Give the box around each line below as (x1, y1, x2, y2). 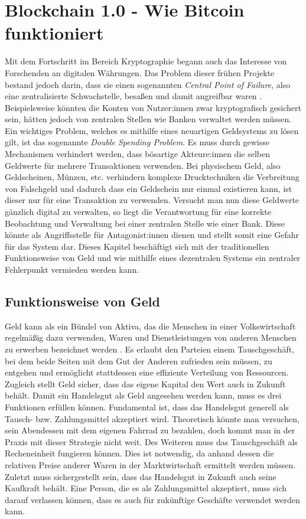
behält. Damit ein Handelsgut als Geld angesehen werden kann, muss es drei (5, 389, 282, 402)
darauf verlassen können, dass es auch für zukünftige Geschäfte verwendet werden (5, 493, 300, 505)
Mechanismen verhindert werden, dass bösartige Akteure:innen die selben (5, 148, 270, 160)
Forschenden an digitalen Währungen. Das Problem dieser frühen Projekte (5, 66, 275, 79)
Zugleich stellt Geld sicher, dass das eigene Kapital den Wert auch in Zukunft (5, 377, 286, 390)
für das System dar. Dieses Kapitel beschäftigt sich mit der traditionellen (5, 240, 269, 252)
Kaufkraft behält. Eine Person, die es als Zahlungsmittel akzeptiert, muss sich (5, 482, 287, 494)
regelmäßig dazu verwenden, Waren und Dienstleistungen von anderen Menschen (5, 331, 297, 344)
